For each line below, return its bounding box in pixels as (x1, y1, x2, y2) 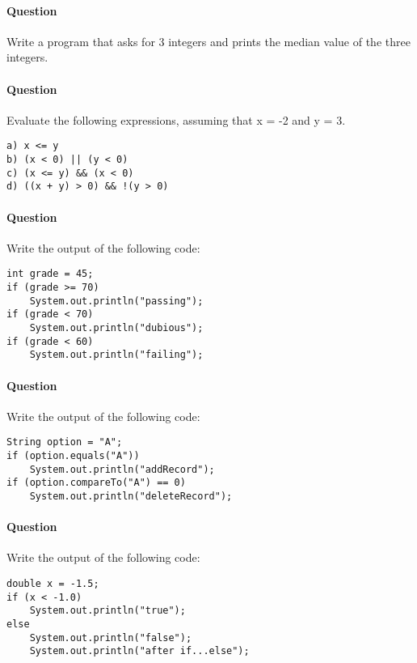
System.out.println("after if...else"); (29, 645, 250, 657)
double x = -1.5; (6, 578, 99, 590)
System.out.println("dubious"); (29, 322, 204, 334)
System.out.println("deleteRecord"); (29, 491, 233, 502)
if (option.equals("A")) (6, 450, 140, 462)
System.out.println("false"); (29, 631, 192, 644)
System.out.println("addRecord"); (29, 463, 215, 475)
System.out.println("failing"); (29, 349, 204, 361)
